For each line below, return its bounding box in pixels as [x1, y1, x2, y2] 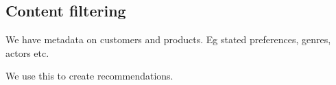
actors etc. [5, 45, 49, 60]
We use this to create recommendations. [5, 69, 173, 83]
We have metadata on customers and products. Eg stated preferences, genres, [5, 32, 331, 47]
